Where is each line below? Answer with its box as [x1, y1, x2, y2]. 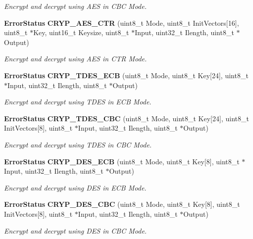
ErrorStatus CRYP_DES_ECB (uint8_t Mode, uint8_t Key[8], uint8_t [4, 156, 240, 166]
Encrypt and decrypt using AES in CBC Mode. [4, 1, 147, 11]
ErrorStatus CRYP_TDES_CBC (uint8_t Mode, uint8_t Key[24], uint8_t [4, 113, 249, 123]
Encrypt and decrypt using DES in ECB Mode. [4, 182, 147, 192]
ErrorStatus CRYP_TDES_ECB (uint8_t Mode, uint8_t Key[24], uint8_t [4, 70, 249, 80]
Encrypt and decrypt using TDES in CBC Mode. [4, 139, 152, 149]
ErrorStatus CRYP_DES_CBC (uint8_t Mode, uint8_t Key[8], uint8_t [4, 199, 240, 209]
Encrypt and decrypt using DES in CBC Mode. [4, 225, 147, 236]
